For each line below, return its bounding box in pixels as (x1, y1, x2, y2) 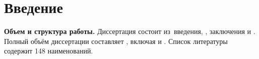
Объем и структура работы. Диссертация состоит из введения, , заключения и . (4, 26, 255, 36)
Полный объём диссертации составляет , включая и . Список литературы (4, 35, 228, 46)
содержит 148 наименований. (4, 45, 93, 56)
